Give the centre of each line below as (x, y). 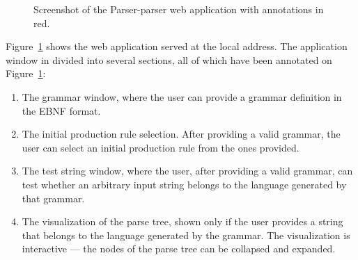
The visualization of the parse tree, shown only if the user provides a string (182, 221)
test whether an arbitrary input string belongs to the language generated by (184, 184)
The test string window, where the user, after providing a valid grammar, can (187, 171)
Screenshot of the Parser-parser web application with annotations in (179, 9)
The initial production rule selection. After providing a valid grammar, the (181, 134)
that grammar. (53, 198)
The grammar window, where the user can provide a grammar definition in (182, 96)
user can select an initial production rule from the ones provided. (161, 147)
